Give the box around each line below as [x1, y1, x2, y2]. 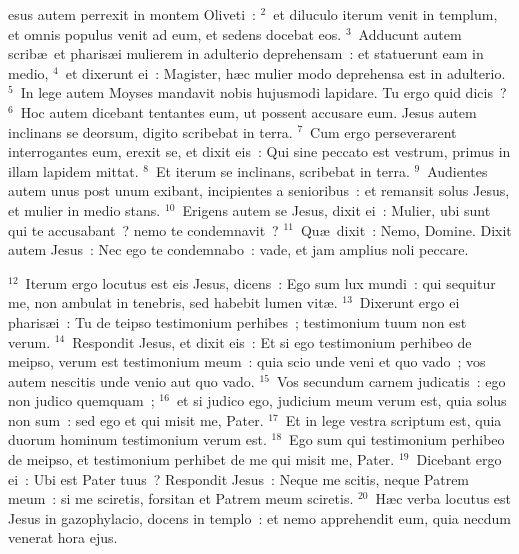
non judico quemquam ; [8, 390, 155, 411]
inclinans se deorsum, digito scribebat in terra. [8, 121, 293, 142]
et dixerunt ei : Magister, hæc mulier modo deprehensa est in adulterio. [65, 62, 506, 83]
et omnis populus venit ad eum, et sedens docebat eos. [8, 23, 342, 44]
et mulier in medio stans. [8, 199, 161, 220]
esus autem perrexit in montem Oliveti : [8, 4, 256, 24]
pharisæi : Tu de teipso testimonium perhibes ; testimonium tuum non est [8, 311, 467, 332]
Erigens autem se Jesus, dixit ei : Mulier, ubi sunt [182, 199, 491, 220]
